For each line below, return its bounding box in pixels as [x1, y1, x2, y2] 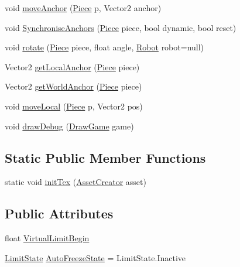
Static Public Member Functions [5, 148, 206, 166]
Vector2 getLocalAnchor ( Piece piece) [5, 60, 140, 73]
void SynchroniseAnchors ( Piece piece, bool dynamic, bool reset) [5, 21, 236, 33]
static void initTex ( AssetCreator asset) [5, 176, 146, 188]
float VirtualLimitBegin [5, 232, 90, 244]
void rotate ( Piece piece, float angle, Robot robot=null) [5, 41, 204, 53]
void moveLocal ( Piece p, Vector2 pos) [5, 100, 143, 112]
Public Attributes [5, 204, 114, 222]
